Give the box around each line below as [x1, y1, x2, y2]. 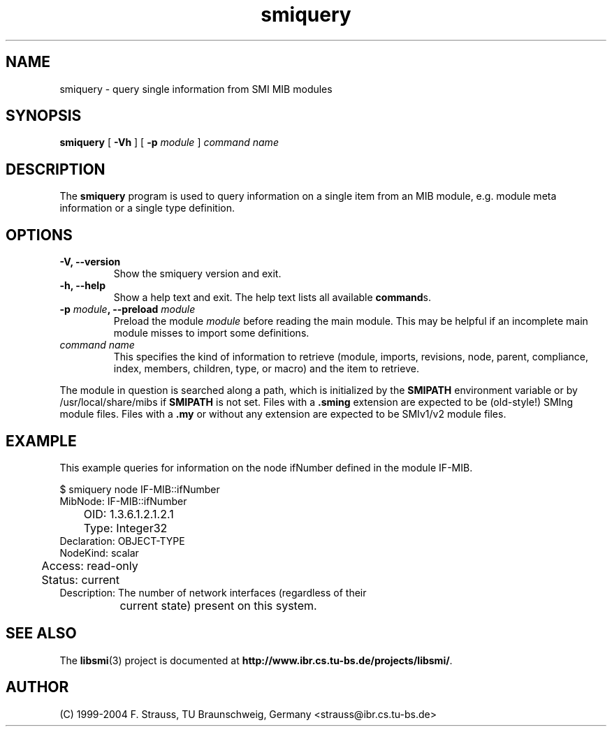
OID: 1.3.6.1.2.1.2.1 [83, 506, 174, 521]
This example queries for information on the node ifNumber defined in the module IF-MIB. [59, 461, 473, 474]
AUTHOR [6, 678, 69, 696]
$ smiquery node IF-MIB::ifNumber [59, 483, 220, 495]
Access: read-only [41, 558, 138, 573]
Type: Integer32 [83, 520, 168, 535]
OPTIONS [6, 226, 73, 244]
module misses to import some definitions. [113, 327, 309, 339]
